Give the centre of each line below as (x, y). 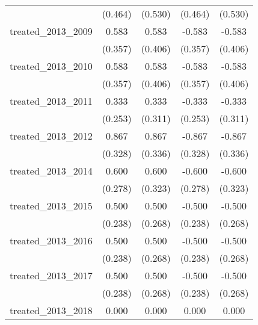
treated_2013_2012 (51, 136)
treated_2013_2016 (51, 240)
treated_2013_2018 (51, 310)
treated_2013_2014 (51, 171)
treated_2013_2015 (51, 206)
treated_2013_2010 (51, 66)
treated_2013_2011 (51, 101)
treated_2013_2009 (51, 31)
